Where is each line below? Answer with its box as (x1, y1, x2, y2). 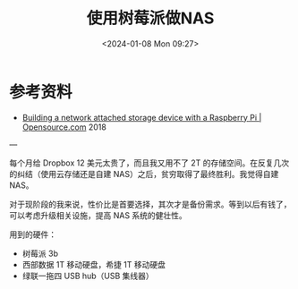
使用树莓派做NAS (86, 8, 215, 29)
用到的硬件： (9, 229, 56, 240)
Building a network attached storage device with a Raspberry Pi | (21, 112, 262, 123)
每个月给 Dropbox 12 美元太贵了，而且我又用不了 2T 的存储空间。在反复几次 (9, 157, 289, 168)
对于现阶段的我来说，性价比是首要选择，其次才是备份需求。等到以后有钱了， (9, 199, 292, 209)
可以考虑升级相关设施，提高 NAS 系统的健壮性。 (9, 209, 188, 220)
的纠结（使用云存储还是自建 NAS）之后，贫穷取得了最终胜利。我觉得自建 (9, 168, 279, 179)
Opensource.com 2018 (21, 122, 107, 132)
